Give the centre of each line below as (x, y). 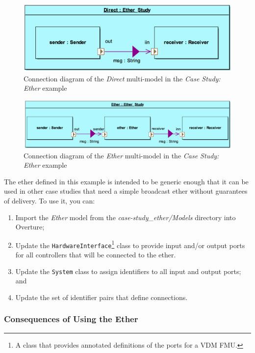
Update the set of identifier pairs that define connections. (102, 297)
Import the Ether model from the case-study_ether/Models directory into (126, 217)
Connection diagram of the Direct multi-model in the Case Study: (122, 78)
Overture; (30, 227)
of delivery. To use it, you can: (50, 201)
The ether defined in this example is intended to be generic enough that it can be (126, 181)
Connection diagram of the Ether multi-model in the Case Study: (121, 155)
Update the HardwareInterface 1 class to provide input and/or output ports (130, 244)
